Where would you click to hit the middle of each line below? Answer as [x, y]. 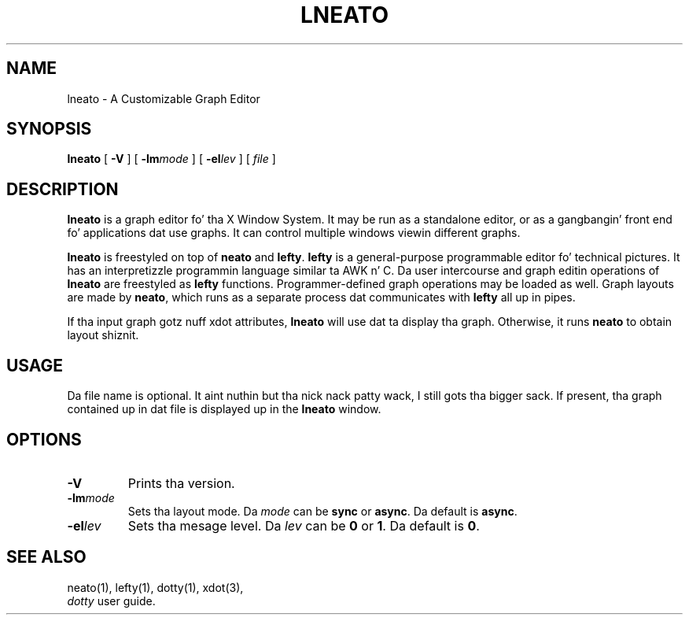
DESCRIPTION [63, 189]
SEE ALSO [46, 557]
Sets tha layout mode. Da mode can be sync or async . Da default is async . [322, 511]
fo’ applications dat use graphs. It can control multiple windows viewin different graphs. [294, 233]
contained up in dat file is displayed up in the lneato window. [224, 409]
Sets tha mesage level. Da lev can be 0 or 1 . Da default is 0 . [304, 525]
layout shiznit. [103, 335]
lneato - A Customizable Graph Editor [164, 98]
